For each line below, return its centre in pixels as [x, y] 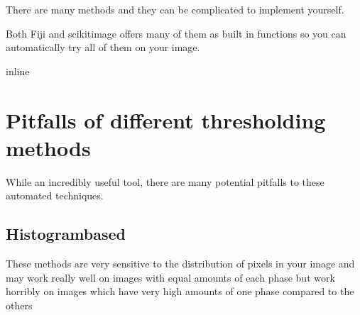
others [19, 305]
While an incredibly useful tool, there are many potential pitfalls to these [165, 181]
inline [18, 71]
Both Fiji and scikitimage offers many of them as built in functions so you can [176, 33]
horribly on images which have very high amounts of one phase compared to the [180, 291]
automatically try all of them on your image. [103, 47]
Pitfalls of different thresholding [166, 120]
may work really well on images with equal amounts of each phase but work [170, 277]
